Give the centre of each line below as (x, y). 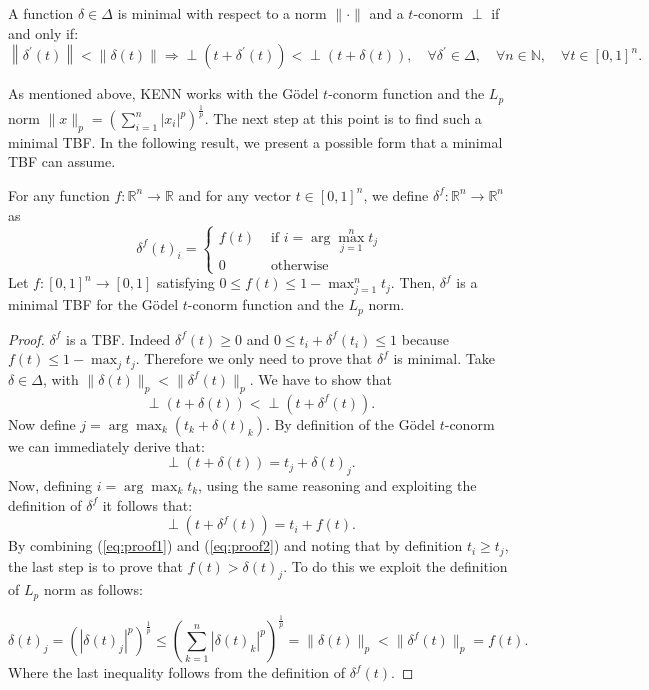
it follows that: (147, 504)
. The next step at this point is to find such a (343, 118)
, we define (396, 194)
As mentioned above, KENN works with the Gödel (163, 93)
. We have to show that (321, 378)
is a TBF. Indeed (118, 338)
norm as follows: (93, 589)
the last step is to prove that (95, 565)
